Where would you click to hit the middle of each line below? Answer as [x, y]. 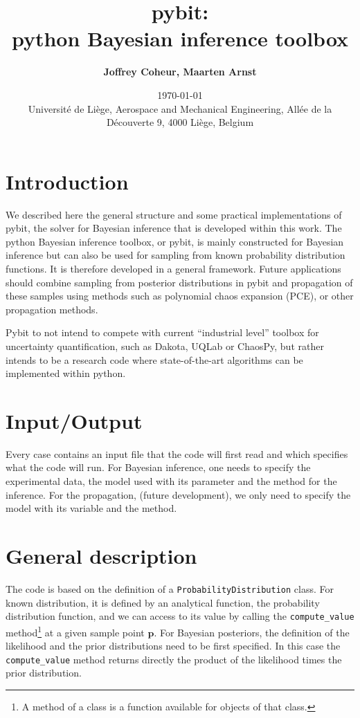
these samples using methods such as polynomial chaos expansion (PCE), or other [180, 296]
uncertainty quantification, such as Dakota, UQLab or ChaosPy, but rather [165, 346]
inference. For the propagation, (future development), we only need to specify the [178, 494]
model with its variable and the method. [91, 508]
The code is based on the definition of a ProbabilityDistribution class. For [170, 588]
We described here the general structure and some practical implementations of [174, 214]
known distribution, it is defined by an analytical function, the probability [163, 602]
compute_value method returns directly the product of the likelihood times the [174, 659]
